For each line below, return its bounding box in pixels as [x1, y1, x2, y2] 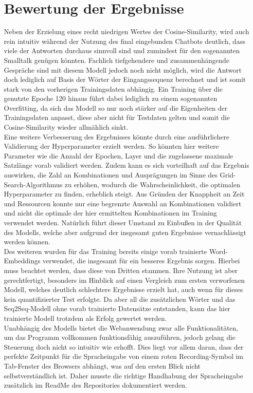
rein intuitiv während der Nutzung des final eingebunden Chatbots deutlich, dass [4, 36, 245, 46]
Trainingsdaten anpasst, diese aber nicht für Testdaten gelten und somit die [4, 112, 230, 122]
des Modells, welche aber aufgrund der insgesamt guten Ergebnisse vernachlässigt [4, 227, 246, 237]
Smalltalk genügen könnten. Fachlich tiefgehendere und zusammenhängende [4, 55, 230, 65]
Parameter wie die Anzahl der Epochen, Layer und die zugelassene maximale [4, 150, 234, 160]
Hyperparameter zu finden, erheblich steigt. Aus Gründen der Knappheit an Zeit [4, 189, 245, 199]
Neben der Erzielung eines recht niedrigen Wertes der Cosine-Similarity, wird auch [4, 26, 249, 37]
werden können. [4, 236, 51, 247]
